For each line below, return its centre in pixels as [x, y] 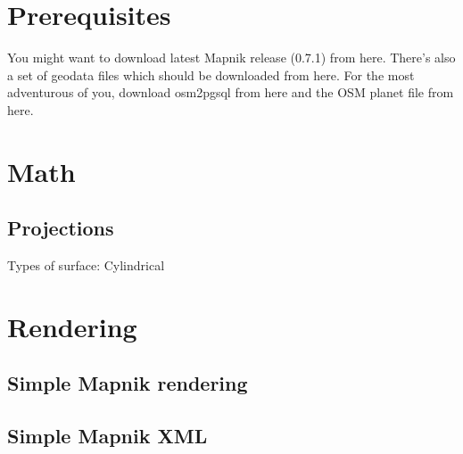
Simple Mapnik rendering [128, 383]
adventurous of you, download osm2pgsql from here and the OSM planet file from [231, 92]
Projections [61, 228]
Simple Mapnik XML [107, 436]
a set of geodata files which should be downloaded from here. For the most [211, 74]
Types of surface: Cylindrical [86, 265]
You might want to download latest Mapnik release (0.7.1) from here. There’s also [231, 58]
